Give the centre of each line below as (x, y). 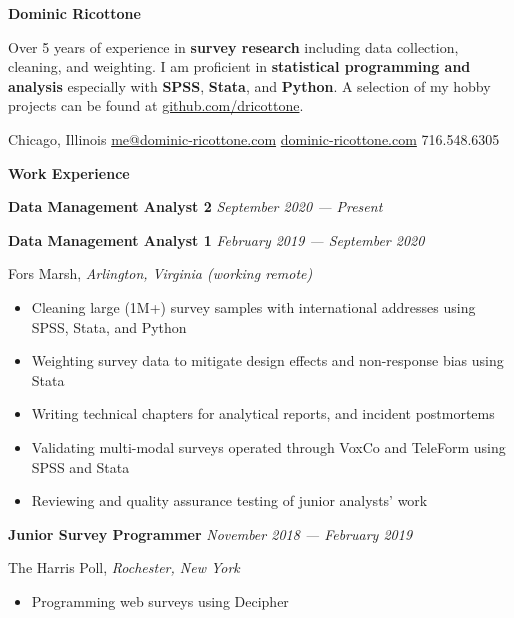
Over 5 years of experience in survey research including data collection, (233, 46)
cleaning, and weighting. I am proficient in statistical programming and (239, 66)
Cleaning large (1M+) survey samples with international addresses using (253, 306)
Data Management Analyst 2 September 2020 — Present (195, 206)
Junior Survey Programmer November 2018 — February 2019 (210, 533)
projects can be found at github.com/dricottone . (156, 105)
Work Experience (69, 172)
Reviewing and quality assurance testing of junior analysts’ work (229, 500)
